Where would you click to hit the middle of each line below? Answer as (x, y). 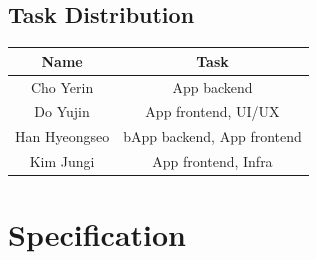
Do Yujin (62, 111)
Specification (97, 234)
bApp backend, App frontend (212, 136)
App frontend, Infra (212, 161)
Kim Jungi (62, 161)
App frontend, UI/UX (212, 111)
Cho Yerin (62, 86)
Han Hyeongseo (62, 136)
